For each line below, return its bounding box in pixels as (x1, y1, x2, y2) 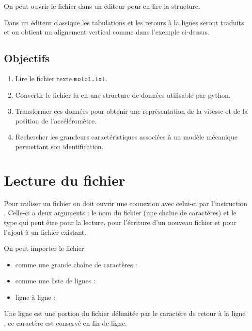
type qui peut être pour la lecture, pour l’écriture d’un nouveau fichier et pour (4, 217, 236, 227)
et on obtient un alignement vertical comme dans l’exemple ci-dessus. (4, 27, 209, 37)
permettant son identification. (15, 141, 104, 152)
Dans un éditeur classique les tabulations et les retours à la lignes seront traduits (4, 17, 244, 27)
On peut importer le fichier (4, 243, 84, 253)
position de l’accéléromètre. (15, 115, 96, 125)
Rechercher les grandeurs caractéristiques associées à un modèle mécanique (15, 132, 238, 142)
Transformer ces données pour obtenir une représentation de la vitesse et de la (15, 106, 248, 116)
